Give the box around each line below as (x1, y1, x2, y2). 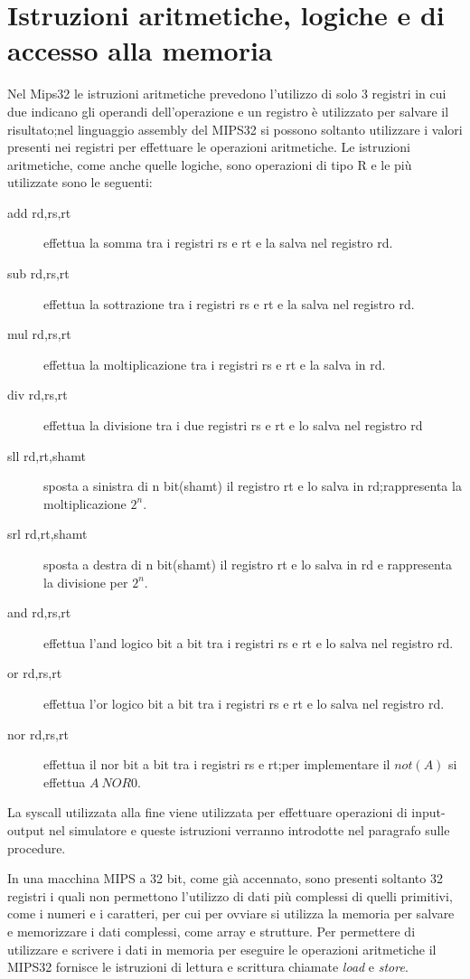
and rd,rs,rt (7, 603, 71, 622)
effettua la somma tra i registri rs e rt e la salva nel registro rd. (43, 233, 393, 252)
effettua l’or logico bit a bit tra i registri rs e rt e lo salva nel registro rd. (43, 693, 445, 712)
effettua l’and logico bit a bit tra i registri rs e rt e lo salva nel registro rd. (43, 633, 454, 652)
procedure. (7, 838, 66, 857)
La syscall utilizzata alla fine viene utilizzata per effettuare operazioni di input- (7, 803, 446, 822)
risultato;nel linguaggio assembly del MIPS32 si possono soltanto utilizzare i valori (7, 119, 463, 138)
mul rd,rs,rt (7, 325, 71, 344)
